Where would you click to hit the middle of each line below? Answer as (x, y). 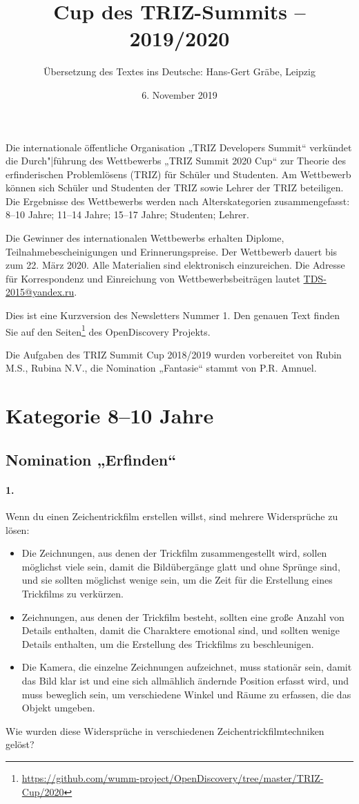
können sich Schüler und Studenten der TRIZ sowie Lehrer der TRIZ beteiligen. (175, 188)
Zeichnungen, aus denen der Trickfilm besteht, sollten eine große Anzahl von (183, 616)
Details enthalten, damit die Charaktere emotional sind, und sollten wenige (181, 630)
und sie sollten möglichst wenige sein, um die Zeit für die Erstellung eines (177, 580)
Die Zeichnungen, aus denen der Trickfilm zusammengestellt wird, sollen (174, 553)
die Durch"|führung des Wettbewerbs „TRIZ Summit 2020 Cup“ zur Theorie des (176, 161)
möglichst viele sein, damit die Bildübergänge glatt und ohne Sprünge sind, (181, 566)
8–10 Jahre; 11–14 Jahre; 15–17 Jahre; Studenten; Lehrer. (127, 214)
